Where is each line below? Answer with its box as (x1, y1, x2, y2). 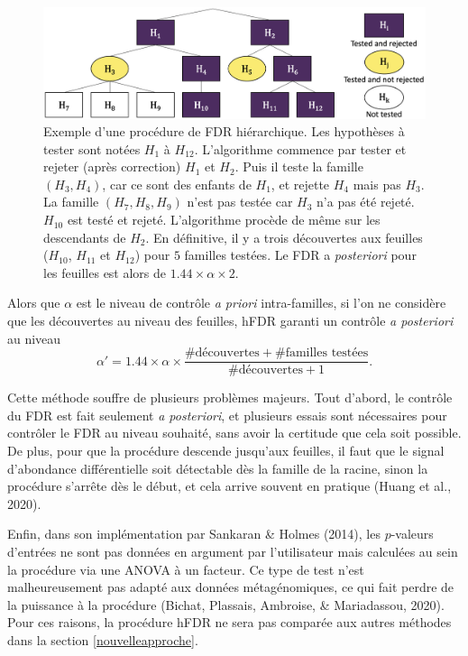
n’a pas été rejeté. (317, 192, 415, 211)
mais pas (353, 174, 401, 193)
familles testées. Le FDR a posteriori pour (184, 245, 417, 264)
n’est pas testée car (187, 192, 293, 211)
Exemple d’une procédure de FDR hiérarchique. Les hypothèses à (43, 122, 405, 141)
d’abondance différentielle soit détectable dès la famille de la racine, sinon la (7, 458, 428, 477)
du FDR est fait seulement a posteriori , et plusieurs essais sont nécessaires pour (7, 405, 447, 424)
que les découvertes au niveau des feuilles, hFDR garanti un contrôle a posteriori (7, 311, 454, 330)
